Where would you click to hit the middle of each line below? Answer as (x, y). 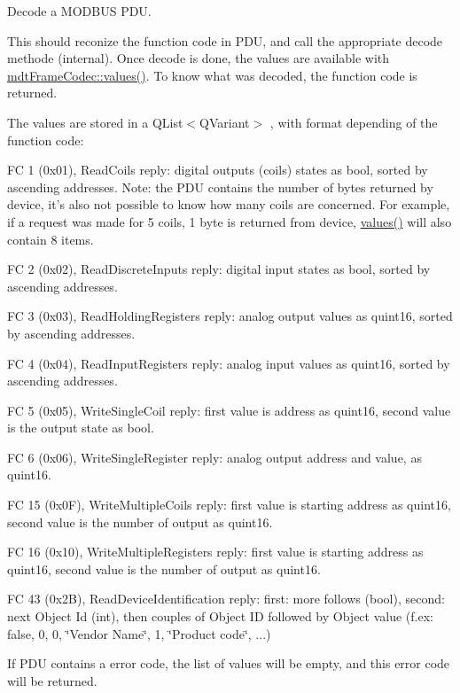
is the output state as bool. (81, 428)
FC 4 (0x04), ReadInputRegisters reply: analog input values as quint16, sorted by (229, 363)
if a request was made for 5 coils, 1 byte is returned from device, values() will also (230, 221)
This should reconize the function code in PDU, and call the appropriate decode (225, 40)
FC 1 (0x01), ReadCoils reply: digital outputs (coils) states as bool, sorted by (218, 170)
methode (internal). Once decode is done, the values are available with (199, 58)
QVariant (225, 122)
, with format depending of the (354, 122)
